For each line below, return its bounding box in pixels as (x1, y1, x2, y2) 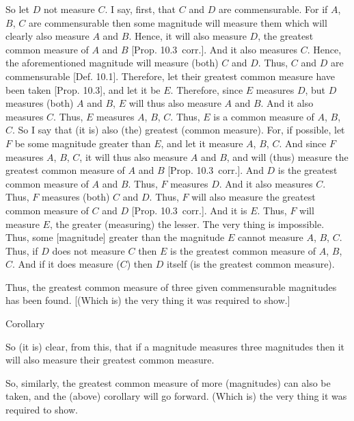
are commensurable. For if (218, 2, 328, 16)
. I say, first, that (105, 2, 176, 16)
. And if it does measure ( (12, 257, 120, 271)
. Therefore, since (170, 82, 243, 97)
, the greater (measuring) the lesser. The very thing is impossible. (49, 216, 325, 231)
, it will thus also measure (79, 149, 188, 164)
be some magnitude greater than (14, 136, 151, 150)
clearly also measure (5, 29, 90, 43)
